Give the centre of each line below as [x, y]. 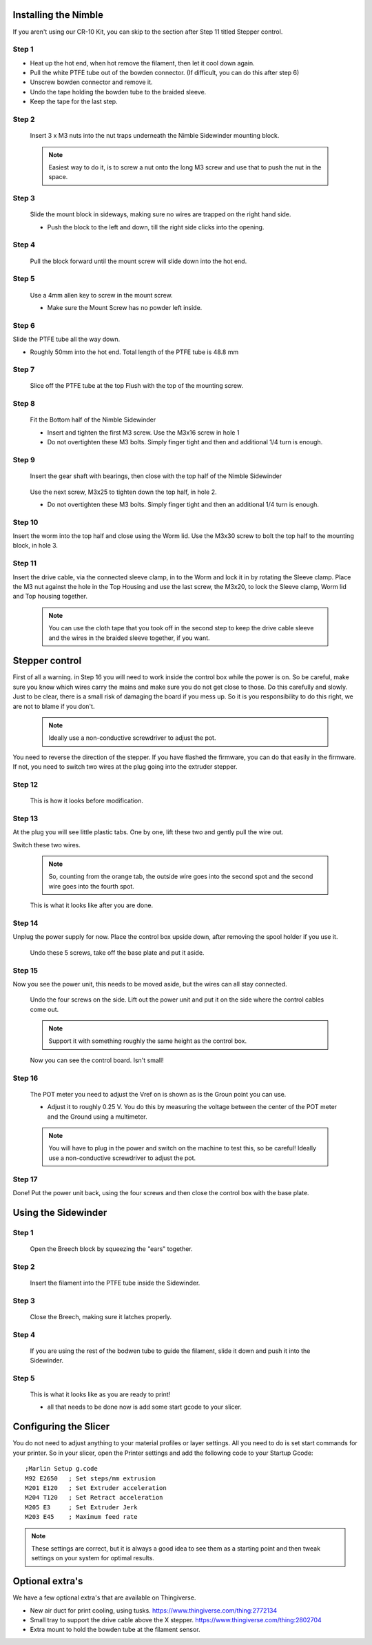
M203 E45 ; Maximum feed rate [81, 1517]
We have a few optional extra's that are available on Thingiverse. [104, 1597]
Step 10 [25, 522]
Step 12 [25, 784]
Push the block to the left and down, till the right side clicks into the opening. [156, 227]
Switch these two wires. [46, 845]
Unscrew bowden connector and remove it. [91, 82]
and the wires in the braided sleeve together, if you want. [129, 638]
